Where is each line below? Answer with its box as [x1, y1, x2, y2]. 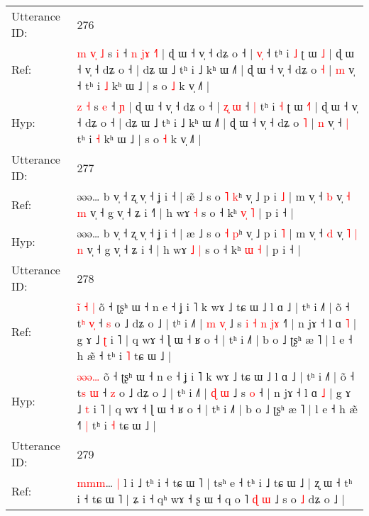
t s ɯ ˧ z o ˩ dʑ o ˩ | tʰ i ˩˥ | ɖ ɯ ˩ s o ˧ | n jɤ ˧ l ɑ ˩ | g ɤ [77, 384, 351, 400]
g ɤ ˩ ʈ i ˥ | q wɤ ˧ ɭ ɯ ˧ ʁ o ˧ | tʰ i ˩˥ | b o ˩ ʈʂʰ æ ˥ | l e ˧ [77, 331, 353, 347]
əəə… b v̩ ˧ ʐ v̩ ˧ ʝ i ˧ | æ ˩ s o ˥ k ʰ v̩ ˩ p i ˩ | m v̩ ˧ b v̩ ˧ [77, 188, 351, 204]
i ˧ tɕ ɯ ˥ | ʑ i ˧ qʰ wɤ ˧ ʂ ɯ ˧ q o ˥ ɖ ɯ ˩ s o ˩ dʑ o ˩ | [77, 490, 345, 507]
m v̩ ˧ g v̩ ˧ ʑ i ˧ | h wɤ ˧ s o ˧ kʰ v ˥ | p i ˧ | [77, 204, 294, 220]
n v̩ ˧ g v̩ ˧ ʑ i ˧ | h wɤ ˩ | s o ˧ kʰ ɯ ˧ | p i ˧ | [77, 241, 301, 257]
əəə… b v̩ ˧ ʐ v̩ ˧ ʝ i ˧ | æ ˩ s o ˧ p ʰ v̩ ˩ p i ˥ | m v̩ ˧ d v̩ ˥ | [77, 225, 358, 241]
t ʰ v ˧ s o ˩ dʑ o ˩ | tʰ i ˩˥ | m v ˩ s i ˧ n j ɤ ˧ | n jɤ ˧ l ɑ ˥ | [77, 315, 357, 331]
